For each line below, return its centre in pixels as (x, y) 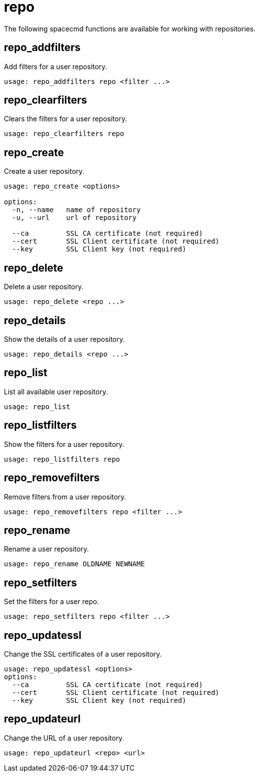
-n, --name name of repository (76, 210)
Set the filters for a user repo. (52, 602)
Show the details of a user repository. (65, 339)
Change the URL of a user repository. (64, 738)
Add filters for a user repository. (56, 66)
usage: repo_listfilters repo (62, 459)
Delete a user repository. (44, 287)
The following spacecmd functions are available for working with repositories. (130, 28)
